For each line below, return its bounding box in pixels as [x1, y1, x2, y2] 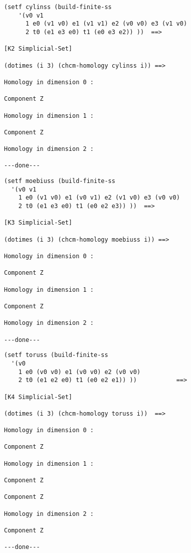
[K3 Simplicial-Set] [4, 219, 73, 227]
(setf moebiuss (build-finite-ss [4, 177, 115, 185]
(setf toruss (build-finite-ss [4, 351, 108, 359]
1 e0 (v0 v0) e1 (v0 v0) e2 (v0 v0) [18, 368, 141, 376]
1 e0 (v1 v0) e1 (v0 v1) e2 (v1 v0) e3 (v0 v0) [18, 194, 180, 202]
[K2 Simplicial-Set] [4, 45, 73, 53]
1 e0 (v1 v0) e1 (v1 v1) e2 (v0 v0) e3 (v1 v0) [25, 20, 187, 28]
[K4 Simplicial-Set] [4, 393, 73, 401]
